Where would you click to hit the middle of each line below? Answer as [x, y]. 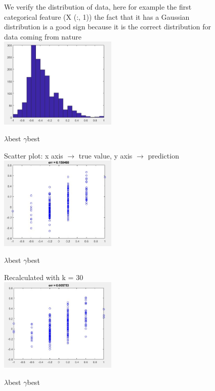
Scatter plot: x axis [34, 155]
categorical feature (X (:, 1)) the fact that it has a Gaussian [97, 16]
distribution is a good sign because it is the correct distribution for [108, 27]
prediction [163, 155]
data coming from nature [43, 36]
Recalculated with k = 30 [44, 277]
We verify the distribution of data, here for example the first [98, 7]
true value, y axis [105, 155]
